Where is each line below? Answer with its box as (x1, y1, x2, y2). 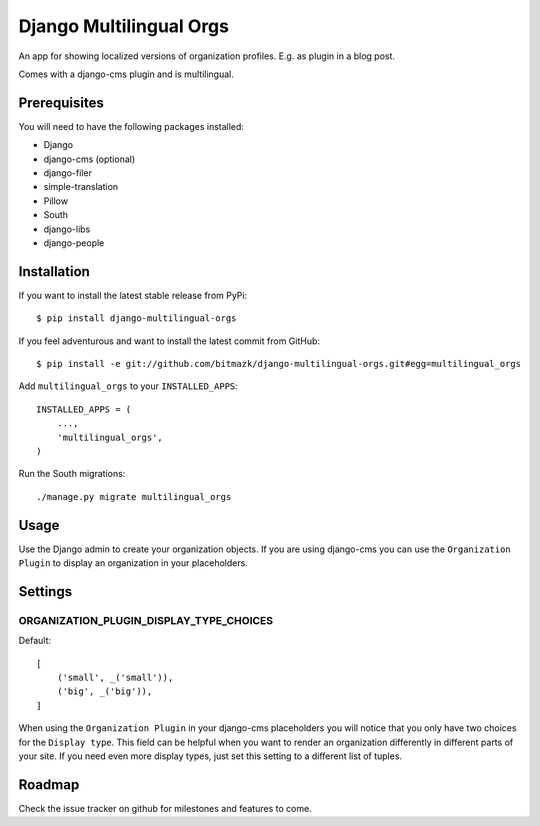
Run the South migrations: (18, 468, 126, 480)
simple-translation (43, 181, 119, 193)
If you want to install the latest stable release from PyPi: (18, 289, 248, 301)
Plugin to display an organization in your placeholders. (18, 557, 249, 569)
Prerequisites (18, 94, 104, 111)
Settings (18, 583, 73, 600)
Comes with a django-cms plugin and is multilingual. (18, 68, 235, 80)
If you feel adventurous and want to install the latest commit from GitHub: (18, 335, 320, 347)
